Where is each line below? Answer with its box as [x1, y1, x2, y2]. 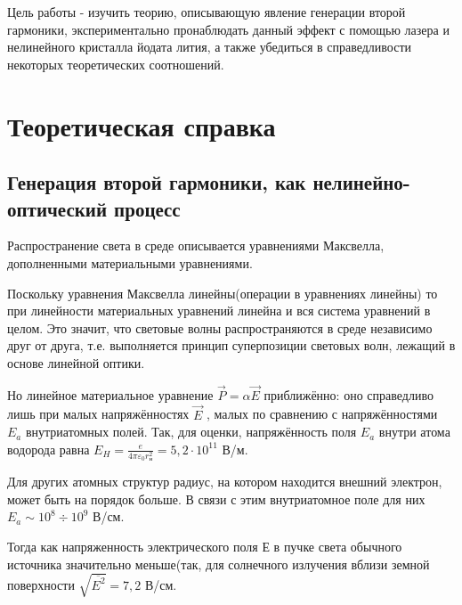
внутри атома [378, 422, 450, 441]
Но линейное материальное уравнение [7, 385, 214, 404]
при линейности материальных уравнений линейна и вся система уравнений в [7, 301, 431, 320]
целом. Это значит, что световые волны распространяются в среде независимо [7, 318, 433, 337]
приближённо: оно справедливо [263, 385, 434, 404]
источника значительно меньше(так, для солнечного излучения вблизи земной [7, 554, 430, 573]
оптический [7, 194, 108, 222]
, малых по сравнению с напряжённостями [207, 405, 438, 423]
